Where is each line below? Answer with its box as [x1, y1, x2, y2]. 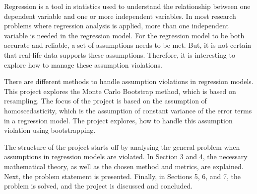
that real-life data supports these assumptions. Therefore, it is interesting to [4, 49, 235, 60]
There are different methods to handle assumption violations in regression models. [4, 76, 254, 87]
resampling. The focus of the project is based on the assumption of [4, 96, 207, 106]
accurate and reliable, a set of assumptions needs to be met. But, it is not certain [4, 40, 252, 50]
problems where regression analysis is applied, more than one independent [4, 20, 229, 31]
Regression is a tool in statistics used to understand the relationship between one [4, 1, 251, 11]
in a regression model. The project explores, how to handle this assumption [4, 115, 233, 125]
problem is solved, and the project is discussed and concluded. [4, 181, 193, 191]
